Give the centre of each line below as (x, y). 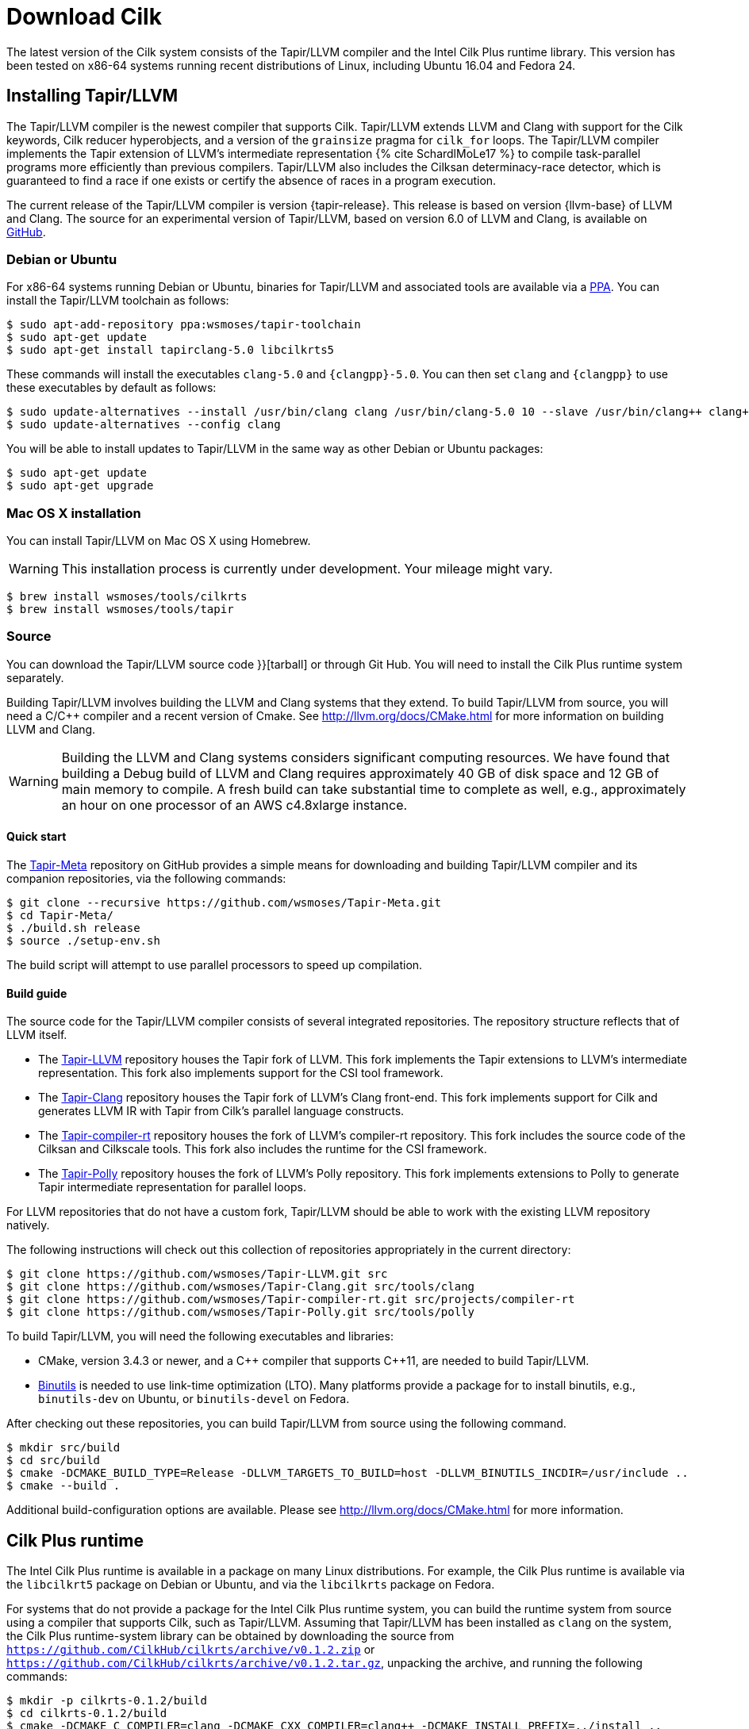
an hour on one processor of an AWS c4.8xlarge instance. (234, 805)
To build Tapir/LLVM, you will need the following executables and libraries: (200, 1336)
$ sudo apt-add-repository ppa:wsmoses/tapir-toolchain (184, 325)
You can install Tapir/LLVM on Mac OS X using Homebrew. (159, 541)
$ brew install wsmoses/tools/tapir (120, 610)
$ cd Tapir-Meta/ (60, 916)
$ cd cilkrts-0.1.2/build (87, 1714)
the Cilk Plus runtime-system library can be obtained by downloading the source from (230, 1636)
